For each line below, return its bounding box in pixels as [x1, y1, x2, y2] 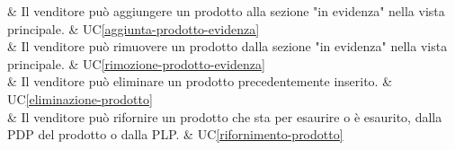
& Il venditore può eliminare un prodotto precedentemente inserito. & [7, 72, 393, 91]
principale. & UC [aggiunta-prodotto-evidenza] [7, 19, 260, 38]
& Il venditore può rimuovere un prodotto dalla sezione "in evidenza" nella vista [7, 37, 448, 56]
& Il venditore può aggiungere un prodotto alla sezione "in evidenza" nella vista [7, 2, 445, 20]
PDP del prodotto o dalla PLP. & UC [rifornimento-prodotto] [7, 125, 343, 144]
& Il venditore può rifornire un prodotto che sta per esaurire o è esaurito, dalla [7, 107, 442, 126]
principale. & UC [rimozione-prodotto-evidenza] [7, 54, 265, 73]
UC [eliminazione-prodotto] [7, 89, 153, 108]
